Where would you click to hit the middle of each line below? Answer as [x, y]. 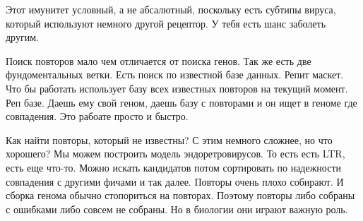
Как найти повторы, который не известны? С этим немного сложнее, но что [169, 139]
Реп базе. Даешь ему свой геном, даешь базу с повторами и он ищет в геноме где [181, 102]
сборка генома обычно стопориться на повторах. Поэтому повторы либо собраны [180, 195]
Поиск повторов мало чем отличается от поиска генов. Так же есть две [159, 60]
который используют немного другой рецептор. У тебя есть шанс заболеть [166, 23]
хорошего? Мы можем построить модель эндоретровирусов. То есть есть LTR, [175, 154]
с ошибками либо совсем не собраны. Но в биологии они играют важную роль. [177, 209]
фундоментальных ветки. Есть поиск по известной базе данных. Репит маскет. [175, 74]
